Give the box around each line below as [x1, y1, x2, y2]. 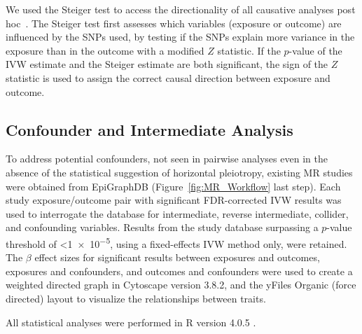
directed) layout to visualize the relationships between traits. [6, 291, 266, 305]
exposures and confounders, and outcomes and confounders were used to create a [6, 263, 353, 278]
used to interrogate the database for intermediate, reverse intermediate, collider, [6, 206, 349, 221]
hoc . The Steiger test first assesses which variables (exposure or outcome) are [6, 15, 342, 30]
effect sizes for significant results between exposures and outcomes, [34, 250, 320, 265]
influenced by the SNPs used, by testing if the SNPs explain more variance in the [6, 29, 355, 44]
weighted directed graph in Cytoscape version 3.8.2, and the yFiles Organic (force [6, 277, 356, 292]
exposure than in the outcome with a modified [6, 43, 204, 57]
